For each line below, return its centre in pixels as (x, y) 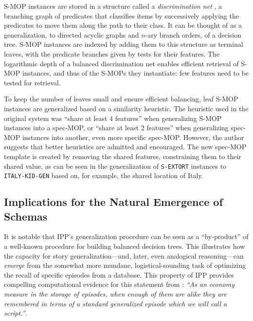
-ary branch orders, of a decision (193, 34)
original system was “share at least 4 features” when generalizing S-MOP (113, 118)
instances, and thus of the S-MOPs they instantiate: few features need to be (135, 73)
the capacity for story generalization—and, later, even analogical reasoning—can (124, 255)
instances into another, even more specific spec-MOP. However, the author (133, 137)
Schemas (26, 216)
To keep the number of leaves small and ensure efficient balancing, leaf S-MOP (121, 99)
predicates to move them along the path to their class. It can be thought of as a (123, 25)
